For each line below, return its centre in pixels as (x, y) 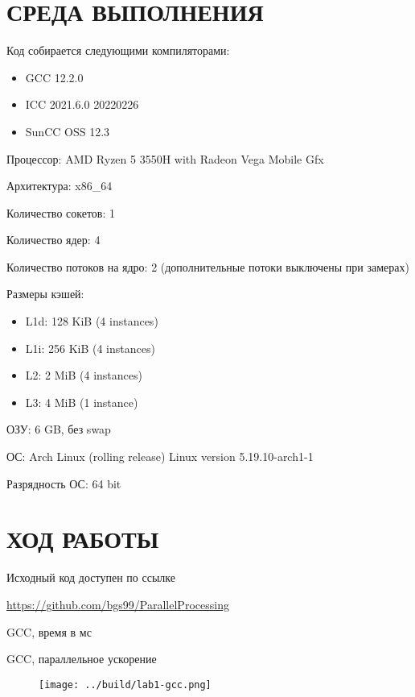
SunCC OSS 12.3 (68, 131)
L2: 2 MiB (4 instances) (84, 375)
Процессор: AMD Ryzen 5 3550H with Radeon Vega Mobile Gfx (165, 158)
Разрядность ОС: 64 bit (64, 483)
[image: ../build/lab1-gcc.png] (125, 685)
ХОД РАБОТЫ (83, 539)
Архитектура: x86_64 (60, 186)
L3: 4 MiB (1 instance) (82, 402)
